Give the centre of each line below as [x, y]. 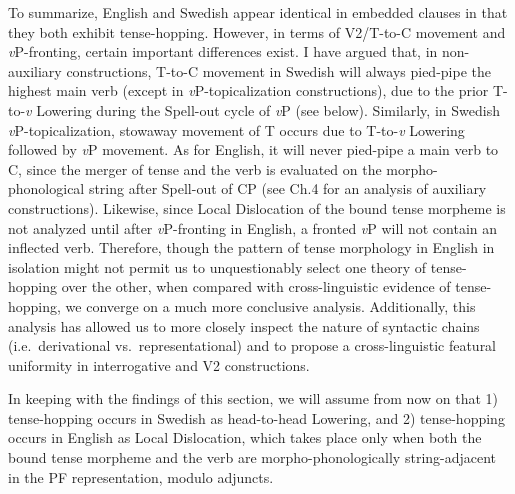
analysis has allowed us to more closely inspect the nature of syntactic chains [244, 325]
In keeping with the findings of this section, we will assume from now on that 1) [253, 398]
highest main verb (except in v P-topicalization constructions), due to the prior [248, 90]
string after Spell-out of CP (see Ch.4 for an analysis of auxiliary [287, 188]
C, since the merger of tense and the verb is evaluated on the [195, 168]
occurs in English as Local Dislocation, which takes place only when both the [245, 437]
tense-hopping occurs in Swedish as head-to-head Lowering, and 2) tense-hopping [256, 417]
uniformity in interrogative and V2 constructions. [159, 364]
